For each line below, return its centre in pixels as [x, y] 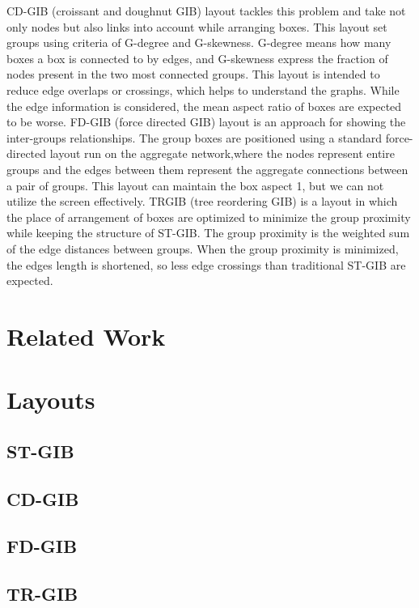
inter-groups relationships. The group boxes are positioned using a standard [194, 137]
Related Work [86, 336]
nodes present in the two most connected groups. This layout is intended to [193, 74]
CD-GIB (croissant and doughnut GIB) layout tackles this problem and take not [206, 11]
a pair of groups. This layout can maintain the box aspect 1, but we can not [195, 185]
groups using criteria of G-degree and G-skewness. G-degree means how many [199, 43]
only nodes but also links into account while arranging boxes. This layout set [197, 26]
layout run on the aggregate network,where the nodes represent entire [222, 153]
